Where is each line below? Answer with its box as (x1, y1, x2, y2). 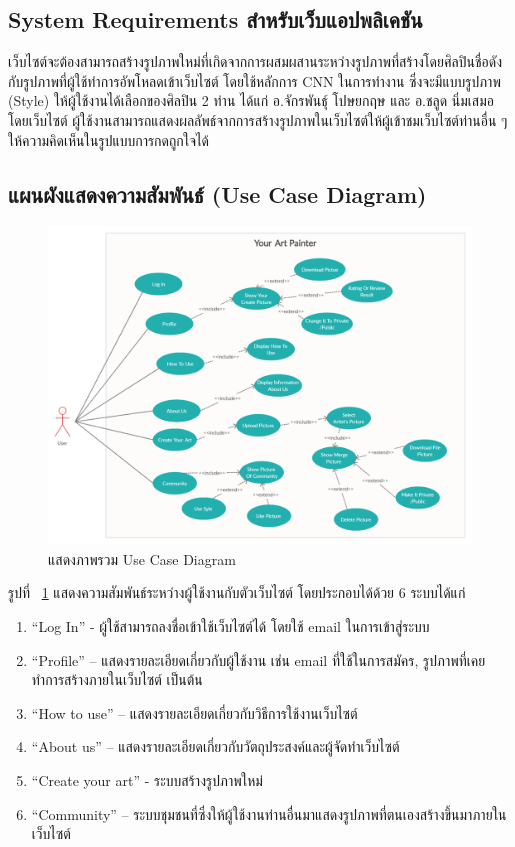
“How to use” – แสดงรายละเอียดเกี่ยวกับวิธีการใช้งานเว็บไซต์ (31, 702, 358, 723)
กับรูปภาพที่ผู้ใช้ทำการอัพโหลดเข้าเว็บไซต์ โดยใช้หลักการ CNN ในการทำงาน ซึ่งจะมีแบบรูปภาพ (8, 70, 501, 91)
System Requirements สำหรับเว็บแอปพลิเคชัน (8, 4, 423, 35)
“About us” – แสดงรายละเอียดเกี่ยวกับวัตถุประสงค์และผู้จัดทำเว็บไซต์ (31, 736, 400, 757)
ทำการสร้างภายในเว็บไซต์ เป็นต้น (31, 669, 203, 690)
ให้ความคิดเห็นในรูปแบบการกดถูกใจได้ (8, 129, 209, 150)
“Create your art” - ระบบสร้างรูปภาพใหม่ (31, 769, 263, 790)
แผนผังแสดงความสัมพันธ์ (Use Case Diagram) (8, 178, 427, 209)
